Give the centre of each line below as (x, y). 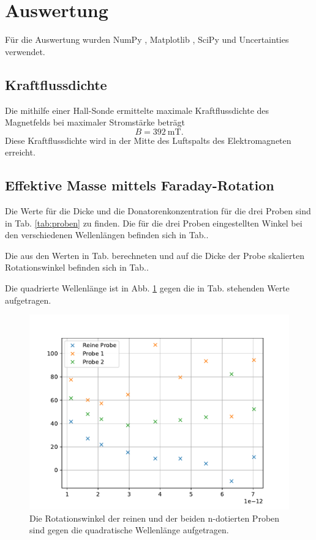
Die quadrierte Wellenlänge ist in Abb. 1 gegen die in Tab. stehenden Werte (147, 288)
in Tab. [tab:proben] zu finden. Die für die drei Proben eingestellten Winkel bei (154, 223)
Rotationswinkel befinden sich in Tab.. (77, 267)
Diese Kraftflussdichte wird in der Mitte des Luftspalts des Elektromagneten (148, 140)
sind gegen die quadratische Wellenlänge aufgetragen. (129, 530)
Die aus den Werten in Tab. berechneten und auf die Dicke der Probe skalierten (155, 255)
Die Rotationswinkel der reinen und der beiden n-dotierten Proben (155, 518)
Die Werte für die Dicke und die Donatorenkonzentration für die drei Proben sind (158, 211)
